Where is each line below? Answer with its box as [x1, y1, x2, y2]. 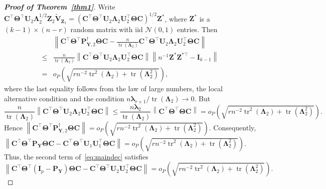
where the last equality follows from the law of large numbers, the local [4, 83, 223, 94]
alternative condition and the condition [4, 93, 124, 103]
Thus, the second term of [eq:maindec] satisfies [4, 151, 148, 161]
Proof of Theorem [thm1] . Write [4, 2, 115, 12]
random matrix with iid [70, 24, 143, 35]
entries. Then [177, 24, 218, 35]
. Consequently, [209, 122, 256, 132]
